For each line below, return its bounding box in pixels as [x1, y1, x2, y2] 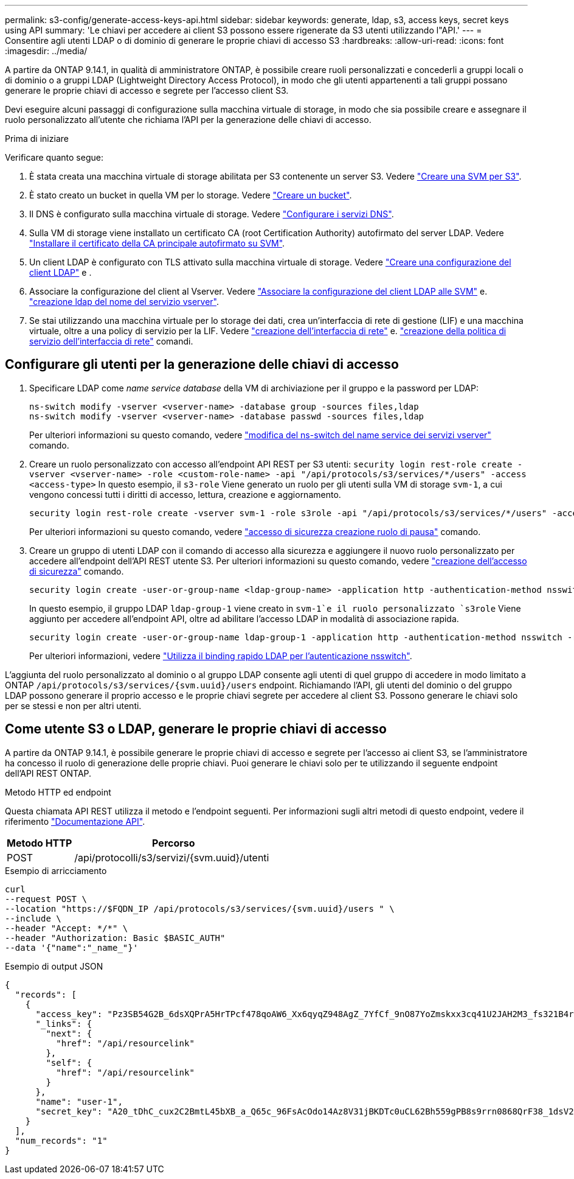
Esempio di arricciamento [5, 865, 107, 876]
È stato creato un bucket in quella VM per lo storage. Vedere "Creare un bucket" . [29, 190, 352, 200]
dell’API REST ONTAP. [5, 768, 92, 778]
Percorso [152, 836, 195, 849]
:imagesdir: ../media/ [5, 46, 88, 56]
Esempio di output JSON [5, 960, 103, 971]
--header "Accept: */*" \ [5, 923, 128, 933]
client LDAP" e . [29, 267, 92, 278]
